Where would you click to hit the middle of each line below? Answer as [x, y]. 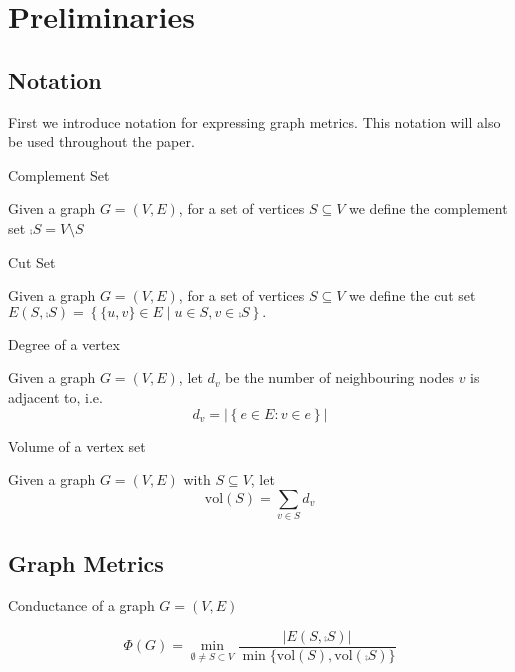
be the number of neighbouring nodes [339, 377]
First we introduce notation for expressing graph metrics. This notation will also [254, 121]
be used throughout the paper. [101, 141]
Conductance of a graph [81, 605]
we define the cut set [412, 295]
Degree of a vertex [64, 343]
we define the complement [428, 208]
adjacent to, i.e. [55, 396]
